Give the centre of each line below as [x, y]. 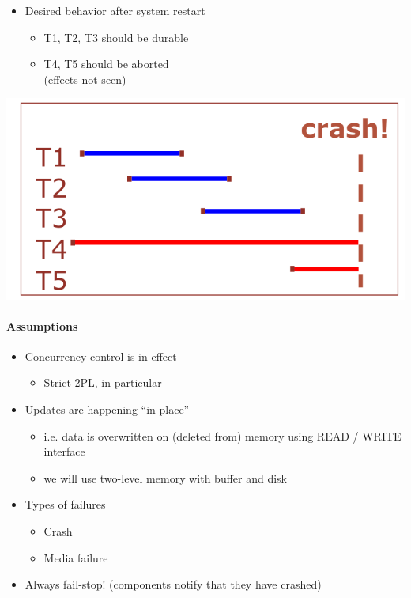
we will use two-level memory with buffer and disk [166, 477]
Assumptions [42, 325]
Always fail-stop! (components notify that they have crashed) [173, 584]
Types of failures [65, 504]
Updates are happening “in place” [107, 409]
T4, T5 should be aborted [106, 64]
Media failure [76, 557]
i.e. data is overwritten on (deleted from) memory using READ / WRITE [222, 435]
